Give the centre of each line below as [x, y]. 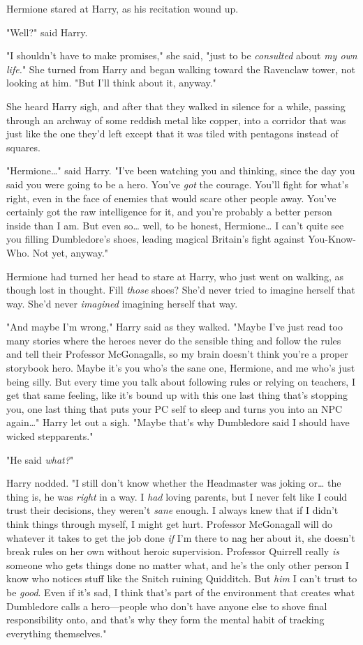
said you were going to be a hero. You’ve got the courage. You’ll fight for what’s [177, 184]
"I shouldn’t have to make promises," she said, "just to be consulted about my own [182, 55]
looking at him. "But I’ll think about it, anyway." [111, 83]
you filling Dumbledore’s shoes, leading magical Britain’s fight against [156, 239]
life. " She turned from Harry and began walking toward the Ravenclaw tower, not [181, 69]
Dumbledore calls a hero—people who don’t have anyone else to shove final [167, 606]
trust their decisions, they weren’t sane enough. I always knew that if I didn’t [172, 510]
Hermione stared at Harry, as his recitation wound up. [123, 8]
